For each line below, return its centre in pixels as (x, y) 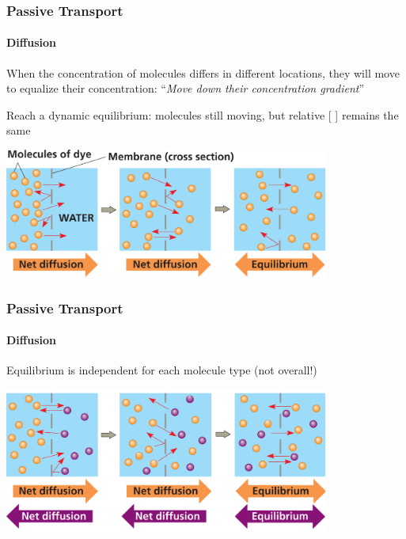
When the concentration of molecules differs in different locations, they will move (203, 72)
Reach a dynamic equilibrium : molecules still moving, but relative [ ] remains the (203, 114)
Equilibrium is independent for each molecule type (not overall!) (162, 370)
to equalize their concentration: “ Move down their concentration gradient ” (186, 88)
